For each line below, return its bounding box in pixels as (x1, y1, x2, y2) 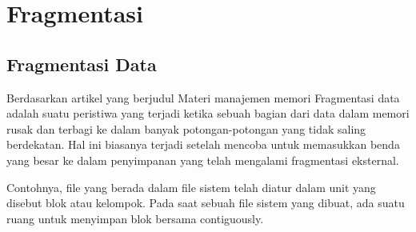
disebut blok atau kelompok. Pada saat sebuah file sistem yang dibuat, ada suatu (6, 194, 405, 211)
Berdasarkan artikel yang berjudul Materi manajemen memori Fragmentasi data (6, 89, 400, 106)
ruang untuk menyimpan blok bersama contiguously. (6, 210, 264, 226)
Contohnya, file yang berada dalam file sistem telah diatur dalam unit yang (6, 178, 376, 195)
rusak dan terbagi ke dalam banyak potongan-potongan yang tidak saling (6, 120, 366, 137)
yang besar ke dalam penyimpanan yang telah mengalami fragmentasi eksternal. (6, 151, 399, 168)
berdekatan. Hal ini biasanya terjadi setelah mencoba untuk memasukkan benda (6, 136, 400, 153)
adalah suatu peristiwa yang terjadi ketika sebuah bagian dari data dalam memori (6, 105, 410, 122)
